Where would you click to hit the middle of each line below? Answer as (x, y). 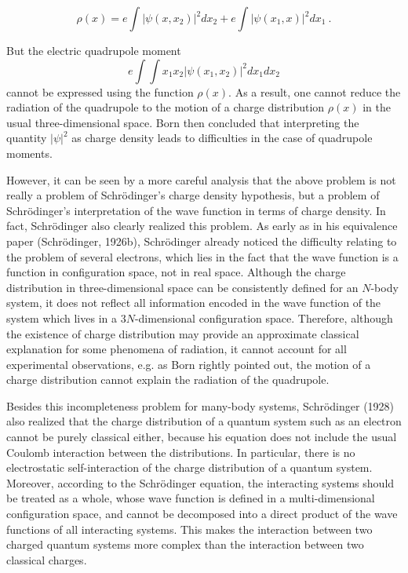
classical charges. (47, 559)
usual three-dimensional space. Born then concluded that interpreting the (183, 122)
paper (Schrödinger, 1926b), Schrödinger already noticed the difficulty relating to (202, 241)
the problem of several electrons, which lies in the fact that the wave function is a (202, 256)
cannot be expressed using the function (100, 91)
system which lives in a (62, 318)
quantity (27, 138)
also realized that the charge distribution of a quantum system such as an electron (204, 421)
